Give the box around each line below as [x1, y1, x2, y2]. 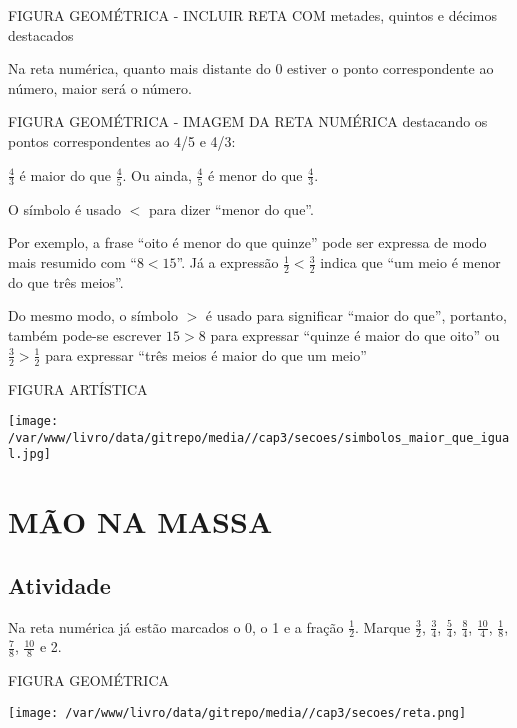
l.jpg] [8, 447, 51, 462]
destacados [8, 24, 74, 45]
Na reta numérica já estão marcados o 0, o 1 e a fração [8, 616, 344, 637]
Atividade [8, 569, 111, 600]
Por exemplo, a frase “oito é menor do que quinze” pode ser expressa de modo [8, 232, 487, 253]
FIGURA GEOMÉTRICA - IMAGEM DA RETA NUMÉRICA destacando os [8, 111, 488, 132]
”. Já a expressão [176, 252, 279, 273]
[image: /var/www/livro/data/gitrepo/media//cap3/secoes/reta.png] [8, 705, 467, 720]
